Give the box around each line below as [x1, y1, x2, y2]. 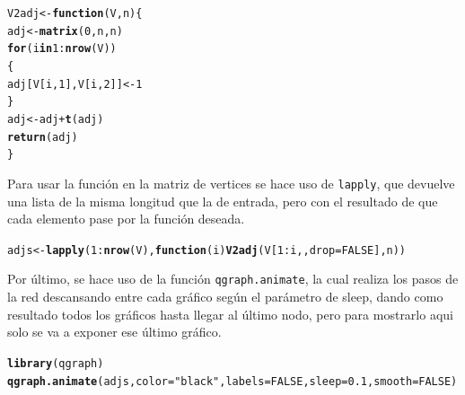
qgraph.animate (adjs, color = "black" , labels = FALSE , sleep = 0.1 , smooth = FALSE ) [7, 374, 458, 388]
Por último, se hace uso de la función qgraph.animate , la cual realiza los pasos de [7, 269, 459, 288]
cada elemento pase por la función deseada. [7, 209, 245, 228]
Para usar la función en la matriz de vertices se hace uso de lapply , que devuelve [7, 173, 455, 192]
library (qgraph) [7, 356, 104, 370]
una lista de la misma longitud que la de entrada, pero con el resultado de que [7, 191, 438, 210]
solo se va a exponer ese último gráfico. [7, 322, 222, 341]
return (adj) [7, 130, 78, 144]
